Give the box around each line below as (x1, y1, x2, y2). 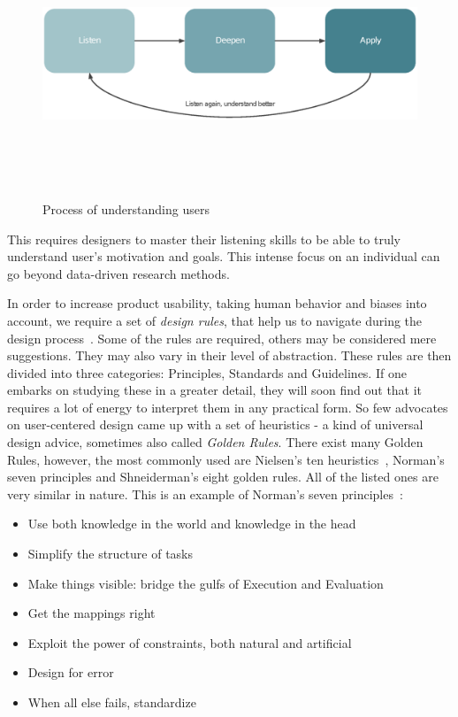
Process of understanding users (42, 199, 210, 218)
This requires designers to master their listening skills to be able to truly (7, 229, 401, 248)
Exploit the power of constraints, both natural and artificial (27, 633, 352, 651)
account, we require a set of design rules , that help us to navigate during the (7, 311, 423, 329)
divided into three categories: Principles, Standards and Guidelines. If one (7, 363, 407, 382)
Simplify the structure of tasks (27, 544, 194, 563)
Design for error (27, 663, 114, 682)
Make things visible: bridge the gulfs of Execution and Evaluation (27, 574, 384, 592)
